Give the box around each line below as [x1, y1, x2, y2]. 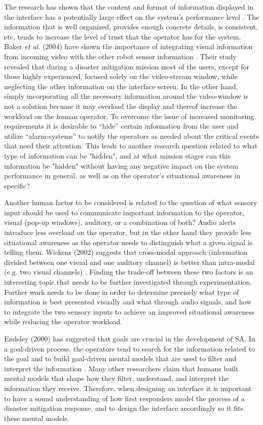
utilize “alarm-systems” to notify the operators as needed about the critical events [4, 130, 259, 141]
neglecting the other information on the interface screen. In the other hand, [4, 81, 238, 91]
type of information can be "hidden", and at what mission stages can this [4, 150, 231, 161]
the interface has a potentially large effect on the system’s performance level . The [4, 11, 259, 22]
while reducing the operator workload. [4, 316, 123, 327]
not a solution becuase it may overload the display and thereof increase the [4, 100, 237, 111]
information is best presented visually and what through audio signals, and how [4, 296, 252, 307]
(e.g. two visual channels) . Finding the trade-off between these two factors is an [4, 266, 253, 277]
